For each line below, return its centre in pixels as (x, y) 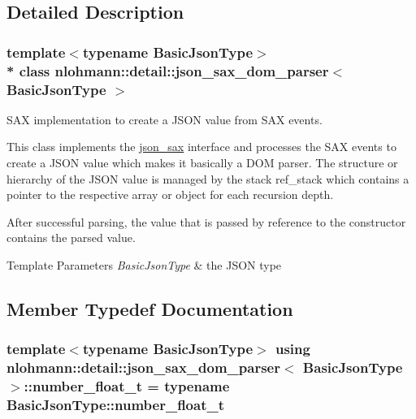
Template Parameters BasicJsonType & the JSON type (144, 265)
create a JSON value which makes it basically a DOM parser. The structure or (202, 163)
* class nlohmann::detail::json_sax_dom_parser (168, 70)
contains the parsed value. (71, 238)
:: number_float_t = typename (127, 386)
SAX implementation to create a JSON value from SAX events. (165, 119)
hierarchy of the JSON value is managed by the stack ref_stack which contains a (208, 178)
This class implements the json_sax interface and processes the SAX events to (201, 147)
